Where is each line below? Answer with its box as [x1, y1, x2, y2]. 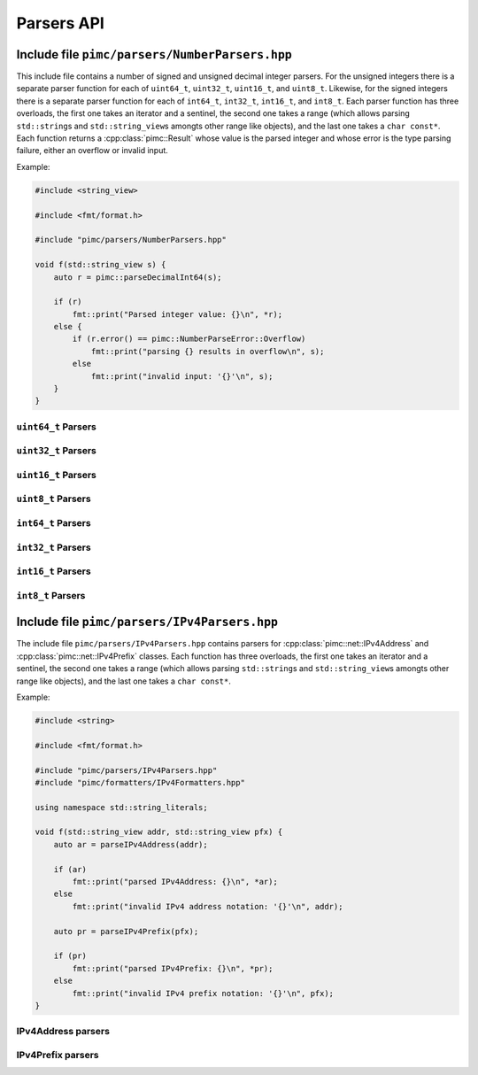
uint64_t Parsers [16, 421, 96, 433]
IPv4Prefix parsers [16, 1048, 99, 1061]
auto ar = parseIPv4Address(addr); [53, 839, 208, 849]
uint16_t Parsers [16, 468, 96, 481]
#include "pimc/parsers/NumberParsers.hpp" [35, 235, 227, 245]
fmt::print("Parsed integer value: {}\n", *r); [72, 309, 283, 319]
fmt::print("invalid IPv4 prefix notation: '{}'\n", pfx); [72, 988, 335, 998]
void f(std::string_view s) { [35, 259, 166, 270]
